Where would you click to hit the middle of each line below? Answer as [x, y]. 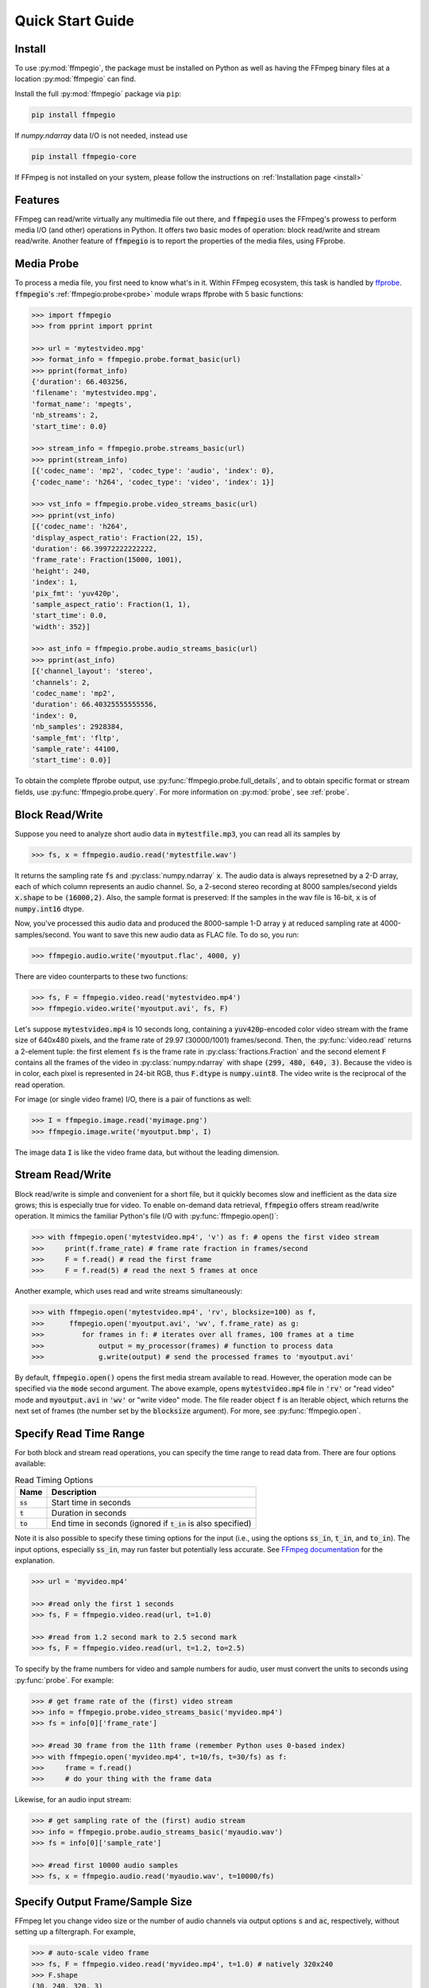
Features [37, 200]
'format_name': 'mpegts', [82, 404]
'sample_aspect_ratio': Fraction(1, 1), [111, 604]
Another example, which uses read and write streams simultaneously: [128, 1291]
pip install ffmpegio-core [84, 156]
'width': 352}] [61, 627]
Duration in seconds [89, 1513]
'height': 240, [61, 571]
